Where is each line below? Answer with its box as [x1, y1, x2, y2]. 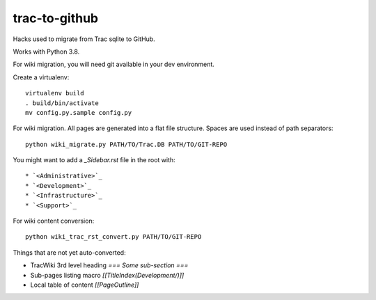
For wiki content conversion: [13, 216, 95, 226]
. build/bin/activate [25, 99, 99, 107]
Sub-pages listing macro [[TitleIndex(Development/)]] [30, 271, 185, 279]
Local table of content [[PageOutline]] [30, 281, 139, 289]
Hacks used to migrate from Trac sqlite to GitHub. [13, 35, 156, 43]
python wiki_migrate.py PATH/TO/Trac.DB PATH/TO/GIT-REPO [25, 140, 228, 148]
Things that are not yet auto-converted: [13, 248, 126, 257]
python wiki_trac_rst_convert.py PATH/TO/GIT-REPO [25, 233, 202, 241]
